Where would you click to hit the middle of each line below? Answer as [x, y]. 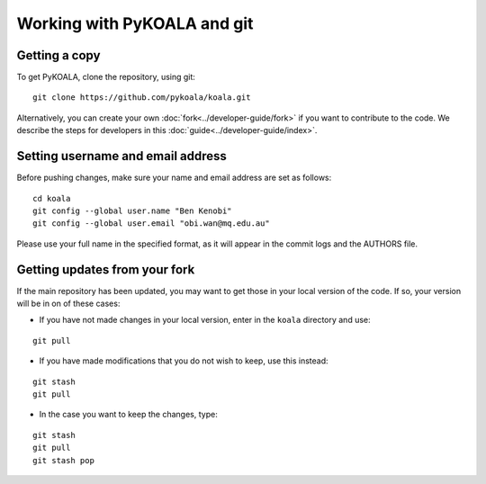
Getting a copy [58, 55]
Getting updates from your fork [106, 269]
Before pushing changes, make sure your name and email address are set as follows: [174, 178]
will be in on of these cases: [68, 303]
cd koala [52, 198]
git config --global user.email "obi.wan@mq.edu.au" [151, 224]
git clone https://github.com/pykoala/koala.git [142, 98]
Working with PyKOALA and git [135, 23]
